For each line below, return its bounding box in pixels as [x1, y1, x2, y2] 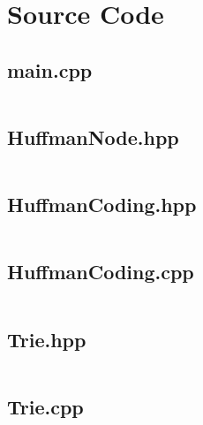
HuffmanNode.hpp [7, 123, 179, 150]
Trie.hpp [7, 325, 86, 353]
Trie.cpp [7, 392, 84, 420]
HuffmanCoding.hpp [7, 191, 197, 218]
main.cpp [7, 56, 93, 83]
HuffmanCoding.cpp [7, 258, 194, 285]
